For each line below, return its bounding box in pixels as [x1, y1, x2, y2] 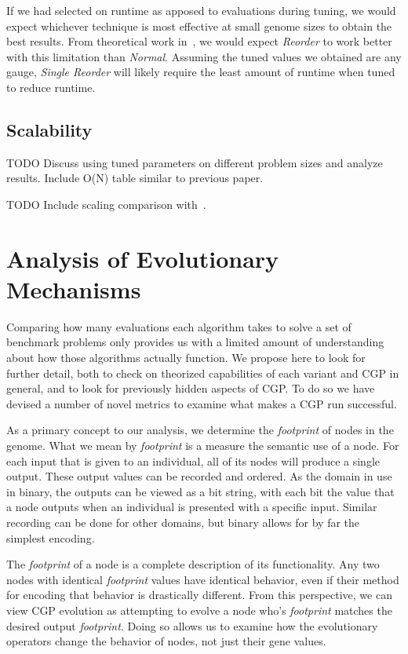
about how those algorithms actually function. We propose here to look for [6, 349, 366, 366]
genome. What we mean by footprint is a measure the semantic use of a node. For [6, 437, 399, 454]
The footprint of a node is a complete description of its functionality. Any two [6, 556, 380, 572]
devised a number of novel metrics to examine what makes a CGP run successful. [6, 395, 397, 411]
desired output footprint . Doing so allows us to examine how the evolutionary [6, 617, 378, 634]
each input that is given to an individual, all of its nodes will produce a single [6, 452, 380, 469]
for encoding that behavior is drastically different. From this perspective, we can [6, 586, 392, 603]
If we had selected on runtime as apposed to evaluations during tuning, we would [6, 2, 396, 18]
